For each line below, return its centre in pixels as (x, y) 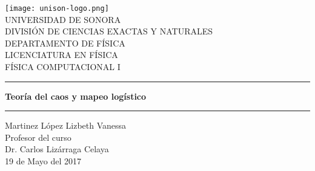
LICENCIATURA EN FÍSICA (61, 55)
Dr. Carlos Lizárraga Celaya (57, 149)
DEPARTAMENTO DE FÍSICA (65, 43)
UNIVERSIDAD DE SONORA (63, 19)
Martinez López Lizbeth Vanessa (66, 125)
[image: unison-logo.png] (57, 8)
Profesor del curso (38, 137)
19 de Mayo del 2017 (43, 161)
